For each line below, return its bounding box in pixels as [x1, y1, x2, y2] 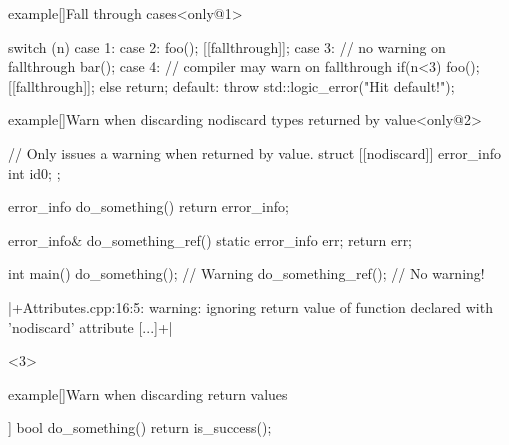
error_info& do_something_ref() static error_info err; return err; [8, 229, 413, 250]
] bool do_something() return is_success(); [8, 417, 272, 438]
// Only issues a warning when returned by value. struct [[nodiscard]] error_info [8, 142, 502, 163]
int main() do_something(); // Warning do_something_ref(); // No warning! [8, 263, 485, 284]
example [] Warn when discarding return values [8, 383, 288, 404]
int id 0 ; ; [8, 162, 61, 183]
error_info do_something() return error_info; [8, 196, 289, 217]
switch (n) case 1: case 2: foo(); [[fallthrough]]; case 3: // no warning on [8, 36, 446, 57]
